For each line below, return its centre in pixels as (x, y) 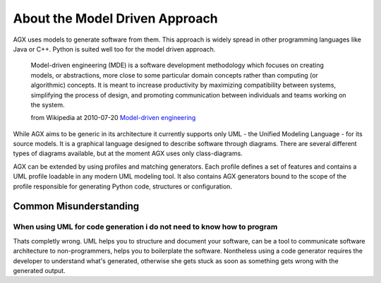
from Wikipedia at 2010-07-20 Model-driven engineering (113, 118)
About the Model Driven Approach (115, 18)
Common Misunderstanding (76, 206)
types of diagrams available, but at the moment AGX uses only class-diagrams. (128, 153)
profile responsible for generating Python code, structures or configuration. (123, 186)
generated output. (40, 270)
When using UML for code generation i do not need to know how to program (145, 227)
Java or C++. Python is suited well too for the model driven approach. (114, 49)
